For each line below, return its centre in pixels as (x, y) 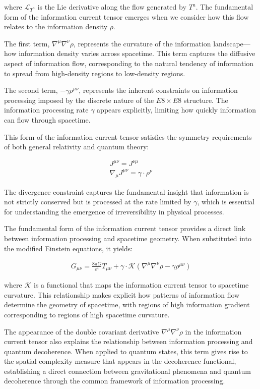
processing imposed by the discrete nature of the (79, 100)
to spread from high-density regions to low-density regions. (95, 73)
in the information (213, 331)
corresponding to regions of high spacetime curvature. (87, 314)
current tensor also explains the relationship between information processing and (128, 341)
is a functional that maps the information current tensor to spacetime (141, 285)
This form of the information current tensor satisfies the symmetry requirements (128, 136)
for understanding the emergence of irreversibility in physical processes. (114, 211)
